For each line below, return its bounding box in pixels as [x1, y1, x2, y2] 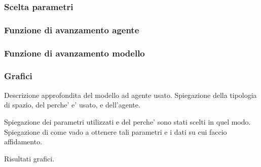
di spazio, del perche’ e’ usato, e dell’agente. [4, 99, 140, 110]
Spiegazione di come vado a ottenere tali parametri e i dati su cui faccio [4, 126, 227, 137]
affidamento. [4, 136, 43, 147]
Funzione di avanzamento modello [4, 46, 145, 59]
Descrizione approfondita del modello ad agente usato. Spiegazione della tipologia [4, 89, 257, 100]
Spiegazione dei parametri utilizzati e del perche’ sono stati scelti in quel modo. [4, 116, 251, 127]
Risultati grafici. [4, 153, 55, 163]
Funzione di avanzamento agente [4, 23, 139, 36]
